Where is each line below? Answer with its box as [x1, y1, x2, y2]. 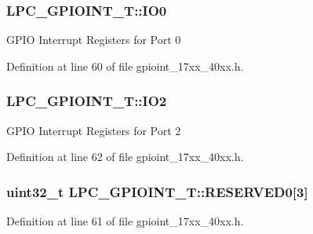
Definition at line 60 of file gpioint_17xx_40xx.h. [6, 57, 244, 74]
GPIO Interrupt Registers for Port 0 [6, 31, 181, 48]
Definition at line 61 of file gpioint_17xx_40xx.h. [6, 213, 244, 229]
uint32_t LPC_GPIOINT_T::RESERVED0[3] [6, 181, 308, 201]
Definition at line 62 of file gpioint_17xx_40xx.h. [6, 148, 244, 165]
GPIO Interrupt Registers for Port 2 [6, 122, 181, 138]
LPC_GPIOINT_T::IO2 [6, 91, 167, 111]
